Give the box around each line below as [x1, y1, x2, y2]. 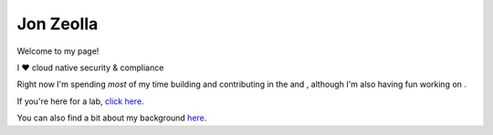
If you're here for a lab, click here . [16, 96, 145, 107]
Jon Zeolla [16, 14, 99, 34]
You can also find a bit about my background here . [16, 112, 207, 123]
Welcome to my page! [16, 46, 100, 57]
